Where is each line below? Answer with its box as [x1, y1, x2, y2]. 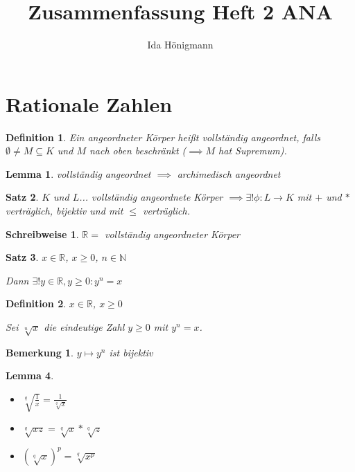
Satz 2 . [6, 190, 39, 204]
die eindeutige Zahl [44, 320, 125, 334]
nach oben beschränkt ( [89, 143, 187, 158]
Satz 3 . [6, 250, 39, 264]
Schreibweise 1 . [6, 226, 79, 241]
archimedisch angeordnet [177, 166, 281, 181]
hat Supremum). [218, 143, 287, 158]
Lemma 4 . [6, 368, 54, 383]
